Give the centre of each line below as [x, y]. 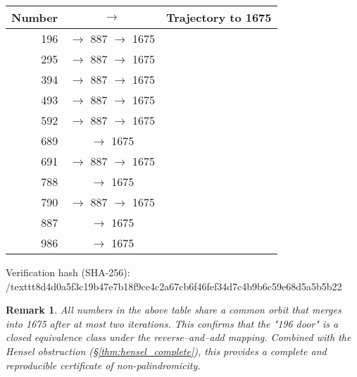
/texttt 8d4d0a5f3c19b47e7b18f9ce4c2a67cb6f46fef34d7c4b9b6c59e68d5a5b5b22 [174, 286]
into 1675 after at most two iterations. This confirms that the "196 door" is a [172, 323]
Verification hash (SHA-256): [68, 272]
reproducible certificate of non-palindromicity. [103, 365]
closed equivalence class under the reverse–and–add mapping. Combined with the [178, 337]
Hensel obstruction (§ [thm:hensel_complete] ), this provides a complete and [166, 351]
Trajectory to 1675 [219, 17]
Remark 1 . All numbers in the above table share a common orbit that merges [174, 310]
